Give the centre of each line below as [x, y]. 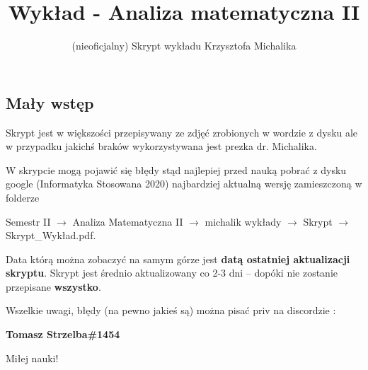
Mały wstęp [50, 102]
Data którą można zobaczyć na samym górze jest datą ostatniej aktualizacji [178, 259]
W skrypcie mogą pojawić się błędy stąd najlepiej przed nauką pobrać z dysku [176, 169]
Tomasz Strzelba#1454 [63, 334]
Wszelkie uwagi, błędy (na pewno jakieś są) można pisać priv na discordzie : [171, 310]
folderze [23, 197]
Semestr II [28, 221]
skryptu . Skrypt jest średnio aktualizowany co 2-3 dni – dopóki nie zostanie [172, 273]
